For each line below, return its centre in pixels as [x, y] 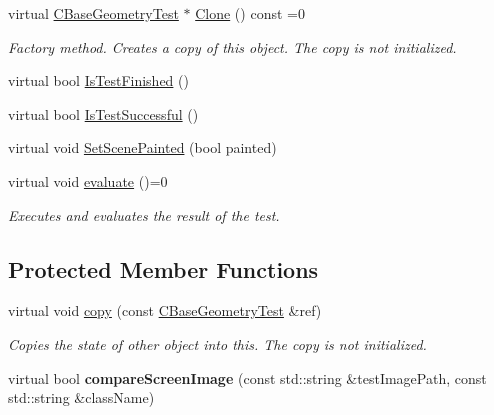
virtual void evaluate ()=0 [88, 180]
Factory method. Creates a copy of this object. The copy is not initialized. [232, 46]
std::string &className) [81, 397]
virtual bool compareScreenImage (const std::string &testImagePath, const [247, 377]
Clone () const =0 [250, 13]
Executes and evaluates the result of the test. [144, 214]
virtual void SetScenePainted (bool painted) [142, 147]
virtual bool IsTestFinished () [98, 80]
